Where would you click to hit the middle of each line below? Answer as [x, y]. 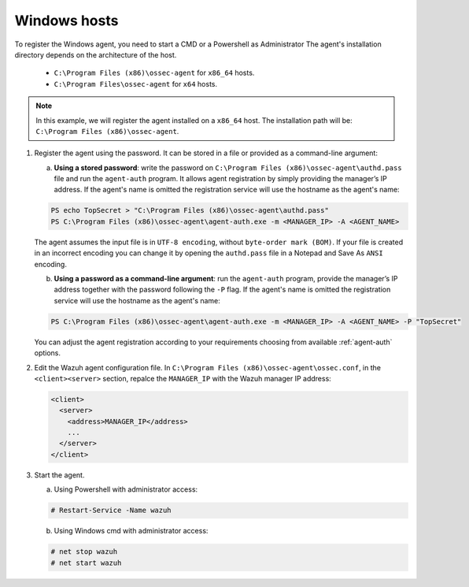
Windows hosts [66, 20]
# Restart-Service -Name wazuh [111, 511]
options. [48, 353]
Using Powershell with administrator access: [126, 489]
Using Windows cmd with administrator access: [131, 531]
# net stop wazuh [84, 552]
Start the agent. [59, 475]
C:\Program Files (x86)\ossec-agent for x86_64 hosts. [154, 73]
